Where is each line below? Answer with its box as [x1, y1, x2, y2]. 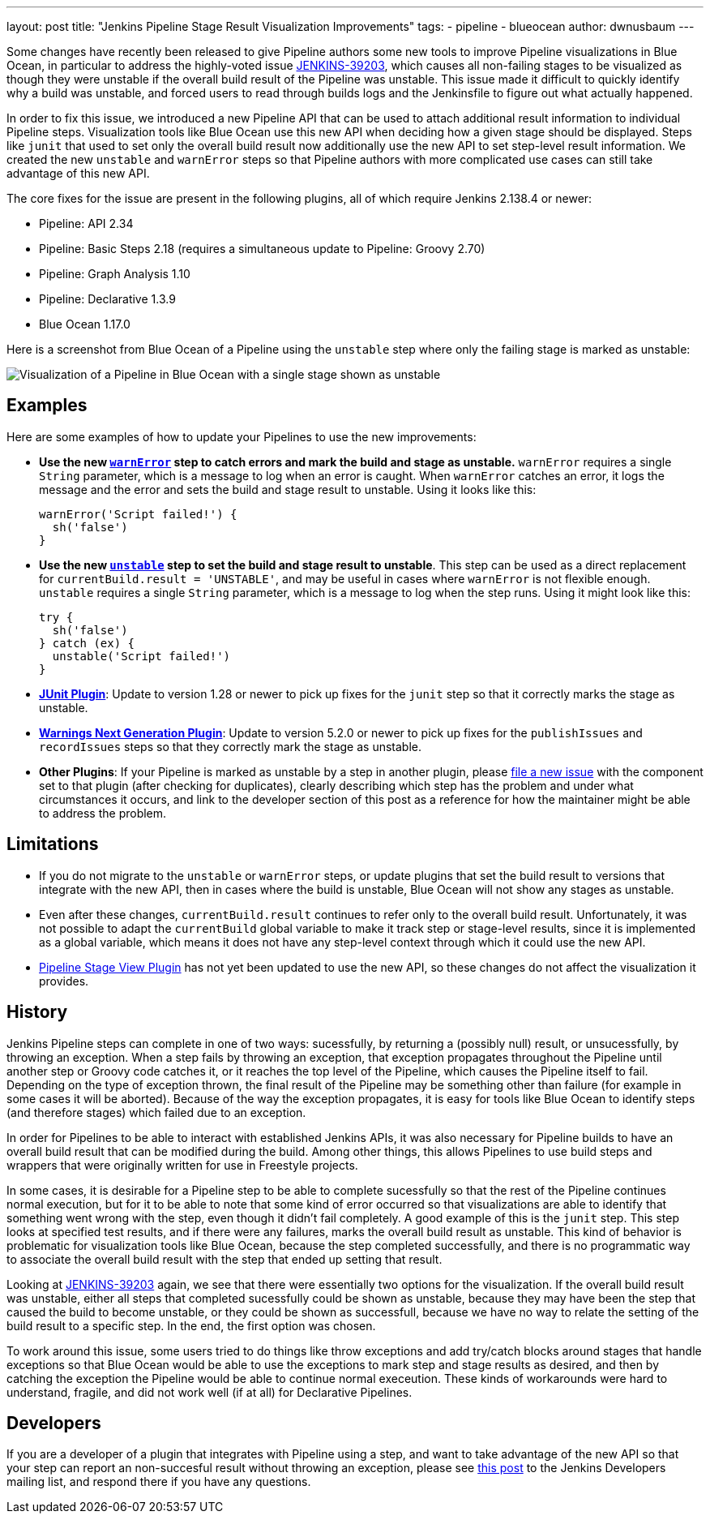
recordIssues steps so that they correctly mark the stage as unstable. [39, 739, 421, 754]
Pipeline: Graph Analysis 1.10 [39, 267, 190, 281]
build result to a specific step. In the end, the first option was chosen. [6, 1318, 376, 1333]
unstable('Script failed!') [52, 649, 231, 663]
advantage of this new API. [6, 166, 150, 180]
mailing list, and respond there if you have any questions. [6, 1475, 311, 1489]
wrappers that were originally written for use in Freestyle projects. [6, 1157, 358, 1172]
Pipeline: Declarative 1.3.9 [39, 292, 176, 306]
